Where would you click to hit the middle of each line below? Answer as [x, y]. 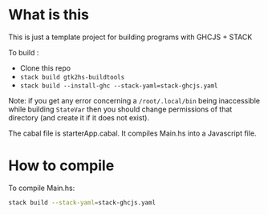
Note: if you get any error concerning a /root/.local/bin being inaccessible [134, 100]
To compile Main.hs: [42, 188]
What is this [49, 15]
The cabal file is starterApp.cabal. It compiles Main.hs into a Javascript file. [132, 133]
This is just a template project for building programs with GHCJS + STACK [130, 37]
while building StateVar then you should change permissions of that [120, 109]
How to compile [61, 166]
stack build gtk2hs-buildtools [72, 77]
